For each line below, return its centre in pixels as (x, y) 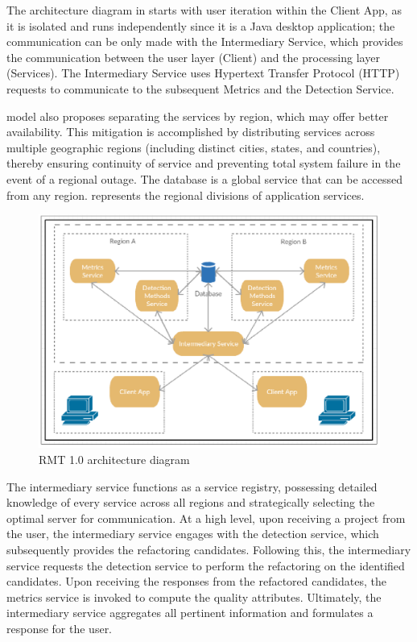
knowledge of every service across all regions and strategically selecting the (191, 502)
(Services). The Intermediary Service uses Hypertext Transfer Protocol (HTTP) (203, 73)
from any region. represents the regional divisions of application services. (186, 195)
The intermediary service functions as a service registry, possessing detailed (192, 486)
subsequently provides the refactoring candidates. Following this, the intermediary (209, 549)
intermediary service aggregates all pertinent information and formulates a (190, 613)
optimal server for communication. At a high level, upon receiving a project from (206, 518)
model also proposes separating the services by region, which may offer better (198, 116)
